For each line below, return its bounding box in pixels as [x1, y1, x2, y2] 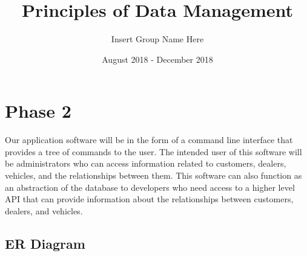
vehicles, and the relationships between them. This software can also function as [5, 169, 302, 182]
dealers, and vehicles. [5, 204, 83, 217]
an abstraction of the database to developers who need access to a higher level [5, 181, 295, 193]
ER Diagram [5, 234, 85, 252]
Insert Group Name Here [111, 33, 204, 45]
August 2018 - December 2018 [102, 53, 213, 65]
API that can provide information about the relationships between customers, [5, 193, 294, 205]
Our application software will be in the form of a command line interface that [5, 133, 293, 146]
